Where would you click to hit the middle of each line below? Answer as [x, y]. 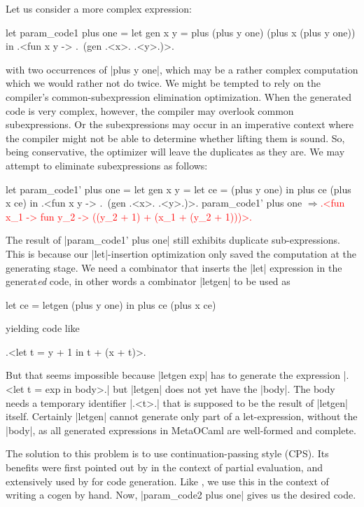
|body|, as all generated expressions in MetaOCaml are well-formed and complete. [181, 430]
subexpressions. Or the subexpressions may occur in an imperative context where [180, 124]
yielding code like [43, 328]
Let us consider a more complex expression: [99, 8]
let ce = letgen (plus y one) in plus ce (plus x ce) [111, 304]
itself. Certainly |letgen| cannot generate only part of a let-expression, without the [182, 416]
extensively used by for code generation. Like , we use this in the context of [167, 481]
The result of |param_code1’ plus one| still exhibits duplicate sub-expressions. [173, 240]
